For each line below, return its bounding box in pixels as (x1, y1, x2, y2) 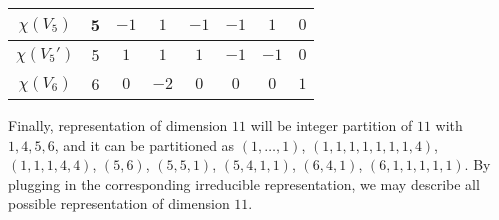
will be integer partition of (250, 115, 413, 135)
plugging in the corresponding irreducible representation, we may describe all (8, 173, 480, 194)
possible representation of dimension (8, 193, 230, 214)
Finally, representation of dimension (8, 115, 228, 135)
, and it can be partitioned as (54, 134, 235, 155)
